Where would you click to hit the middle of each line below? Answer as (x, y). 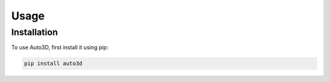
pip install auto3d (53, 63)
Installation (35, 32)
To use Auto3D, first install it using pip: (60, 47)
